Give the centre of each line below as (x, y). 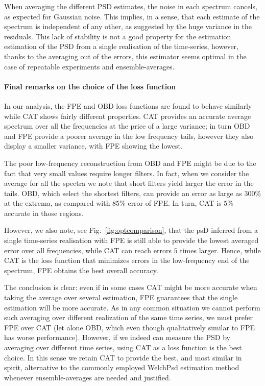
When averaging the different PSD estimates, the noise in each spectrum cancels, (131, 6)
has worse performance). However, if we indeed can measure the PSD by (117, 337)
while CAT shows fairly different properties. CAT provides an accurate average (128, 116)
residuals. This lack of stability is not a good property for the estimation (118, 36)
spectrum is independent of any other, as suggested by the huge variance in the (128, 26)
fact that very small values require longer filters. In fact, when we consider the (127, 173)
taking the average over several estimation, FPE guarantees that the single (121, 297)
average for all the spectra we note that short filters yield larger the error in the (129, 183)
